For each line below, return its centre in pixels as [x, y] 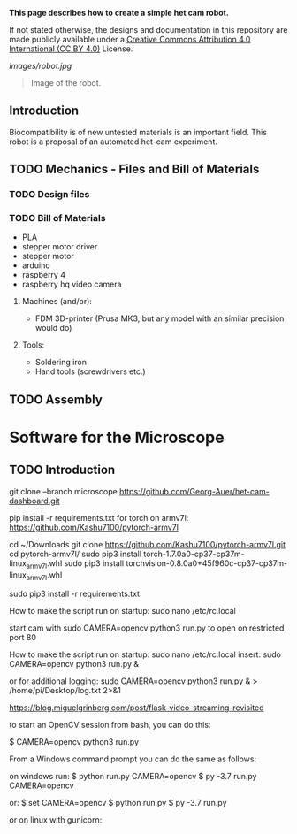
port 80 [23, 638]
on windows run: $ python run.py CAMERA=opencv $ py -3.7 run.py [133, 777]
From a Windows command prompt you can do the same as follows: [133, 759]
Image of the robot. [66, 83]
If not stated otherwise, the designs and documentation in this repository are [148, 30]
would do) [53, 328]
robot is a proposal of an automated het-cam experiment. [114, 142]
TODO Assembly [56, 399]
